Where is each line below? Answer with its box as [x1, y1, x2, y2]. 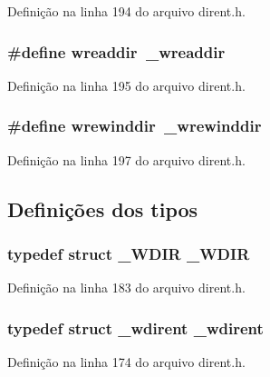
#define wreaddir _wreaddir [7, 40, 226, 63]
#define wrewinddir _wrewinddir [7, 114, 262, 137]
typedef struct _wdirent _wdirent [7, 316, 264, 339]
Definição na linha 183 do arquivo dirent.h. [7, 278, 246, 297]
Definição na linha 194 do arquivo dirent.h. [7, 2, 246, 20]
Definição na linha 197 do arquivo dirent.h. [7, 150, 246, 169]
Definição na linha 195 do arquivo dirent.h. [7, 75, 246, 94]
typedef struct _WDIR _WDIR [7, 242, 250, 264]
